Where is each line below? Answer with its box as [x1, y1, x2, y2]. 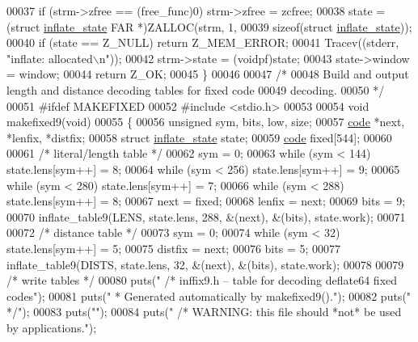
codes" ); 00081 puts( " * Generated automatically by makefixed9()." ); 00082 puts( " [6, 287, 412, 304]
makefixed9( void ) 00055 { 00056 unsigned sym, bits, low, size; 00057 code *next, [6, 113, 405, 130]
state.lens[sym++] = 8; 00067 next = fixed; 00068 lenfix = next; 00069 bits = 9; [6, 192, 406, 209]
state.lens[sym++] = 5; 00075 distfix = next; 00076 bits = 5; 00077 [6, 239, 340, 256]
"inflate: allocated [6, 49, 93, 66]
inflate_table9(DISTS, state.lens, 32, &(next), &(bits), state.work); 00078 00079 [6, 255, 404, 272]
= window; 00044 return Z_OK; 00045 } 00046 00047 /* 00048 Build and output [6, 65, 409, 82]
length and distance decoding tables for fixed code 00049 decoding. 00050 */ [6, 81, 385, 98]
